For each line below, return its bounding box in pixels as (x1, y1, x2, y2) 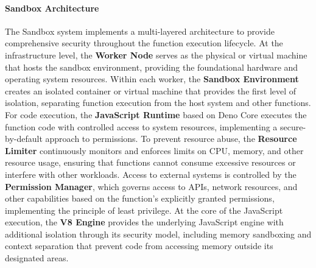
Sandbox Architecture (5, 1, 99, 14)
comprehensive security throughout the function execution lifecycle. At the (5, 37, 283, 49)
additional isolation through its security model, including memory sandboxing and (5, 227, 312, 240)
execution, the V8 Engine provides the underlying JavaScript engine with (5, 216, 284, 228)
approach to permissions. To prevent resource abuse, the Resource (45, 132, 297, 145)
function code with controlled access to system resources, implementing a (5, 120, 278, 133)
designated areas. (5, 252, 69, 264)
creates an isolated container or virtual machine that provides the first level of (5, 84, 297, 97)
